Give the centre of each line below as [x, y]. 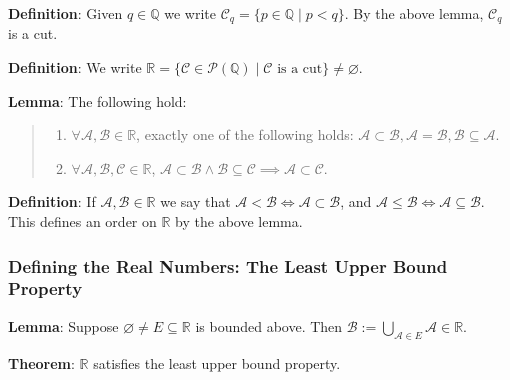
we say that [195, 201]
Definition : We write [75, 67]
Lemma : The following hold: [97, 100]
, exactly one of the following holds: [245, 134]
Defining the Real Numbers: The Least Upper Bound [228, 265]
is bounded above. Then [269, 325]
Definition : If [52, 201]
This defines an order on [82, 221]
